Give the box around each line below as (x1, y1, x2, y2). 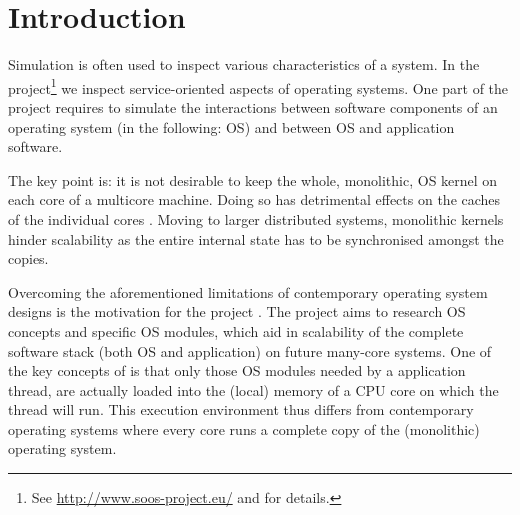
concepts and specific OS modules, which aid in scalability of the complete (8, 320, 464, 341)
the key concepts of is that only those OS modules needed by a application (8, 360, 466, 381)
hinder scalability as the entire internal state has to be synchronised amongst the (8, 228, 504, 249)
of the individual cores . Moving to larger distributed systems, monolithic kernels (8, 208, 504, 229)
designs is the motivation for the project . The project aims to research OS (8, 301, 466, 322)
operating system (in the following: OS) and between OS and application (8, 116, 455, 137)
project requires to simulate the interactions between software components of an (8, 96, 498, 117)
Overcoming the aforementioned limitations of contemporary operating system (8, 281, 488, 302)
